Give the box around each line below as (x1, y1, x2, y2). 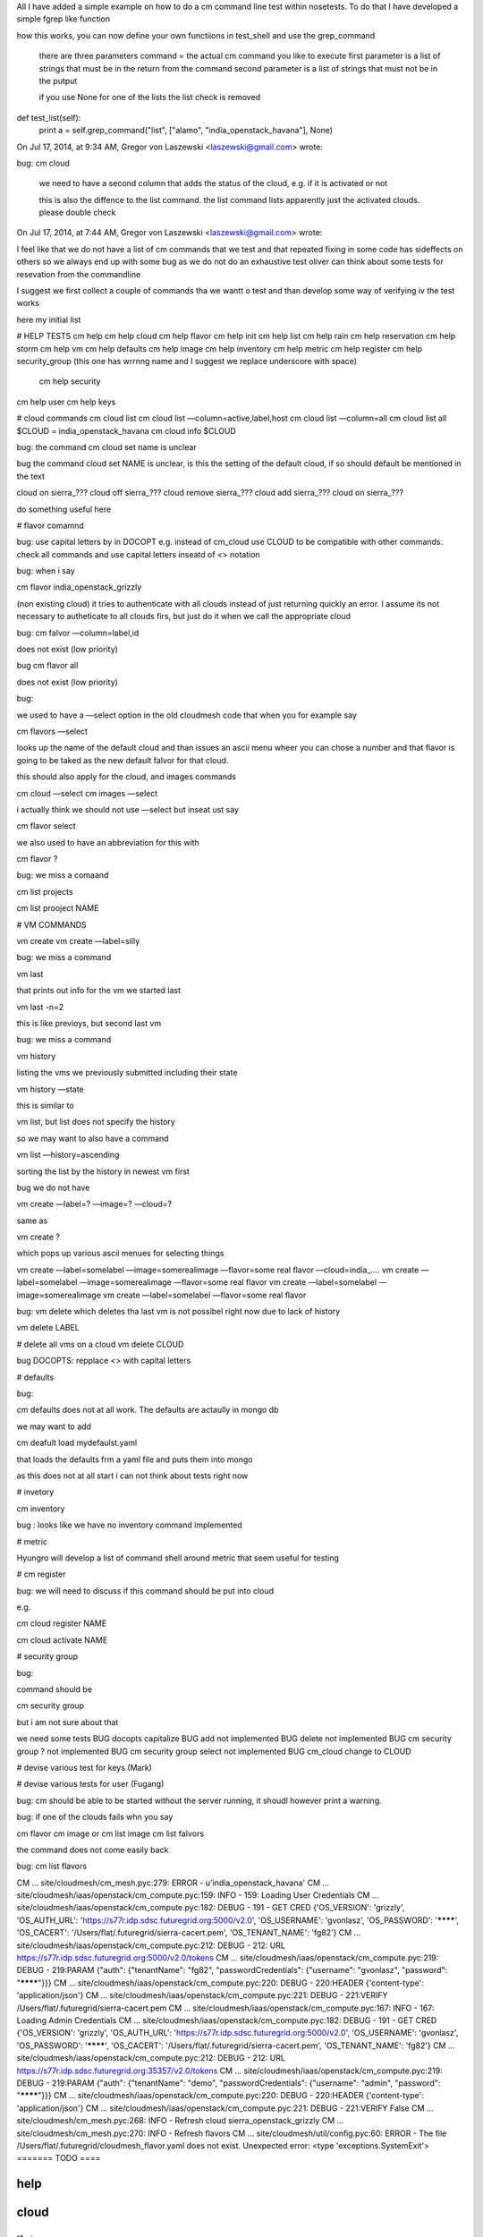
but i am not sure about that (16, 1716, 119, 1727)
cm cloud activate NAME (16, 1634, 108, 1646)
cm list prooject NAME (16, 903, 99, 914)
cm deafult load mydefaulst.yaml (16, 1437, 138, 1449)
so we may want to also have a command (16, 1133, 169, 1144)
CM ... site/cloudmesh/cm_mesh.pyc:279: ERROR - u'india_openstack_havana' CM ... (16, 1877, 330, 1888)
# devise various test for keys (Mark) (16, 1762, 152, 1773)
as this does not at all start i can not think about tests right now (16, 1470, 249, 1481)
